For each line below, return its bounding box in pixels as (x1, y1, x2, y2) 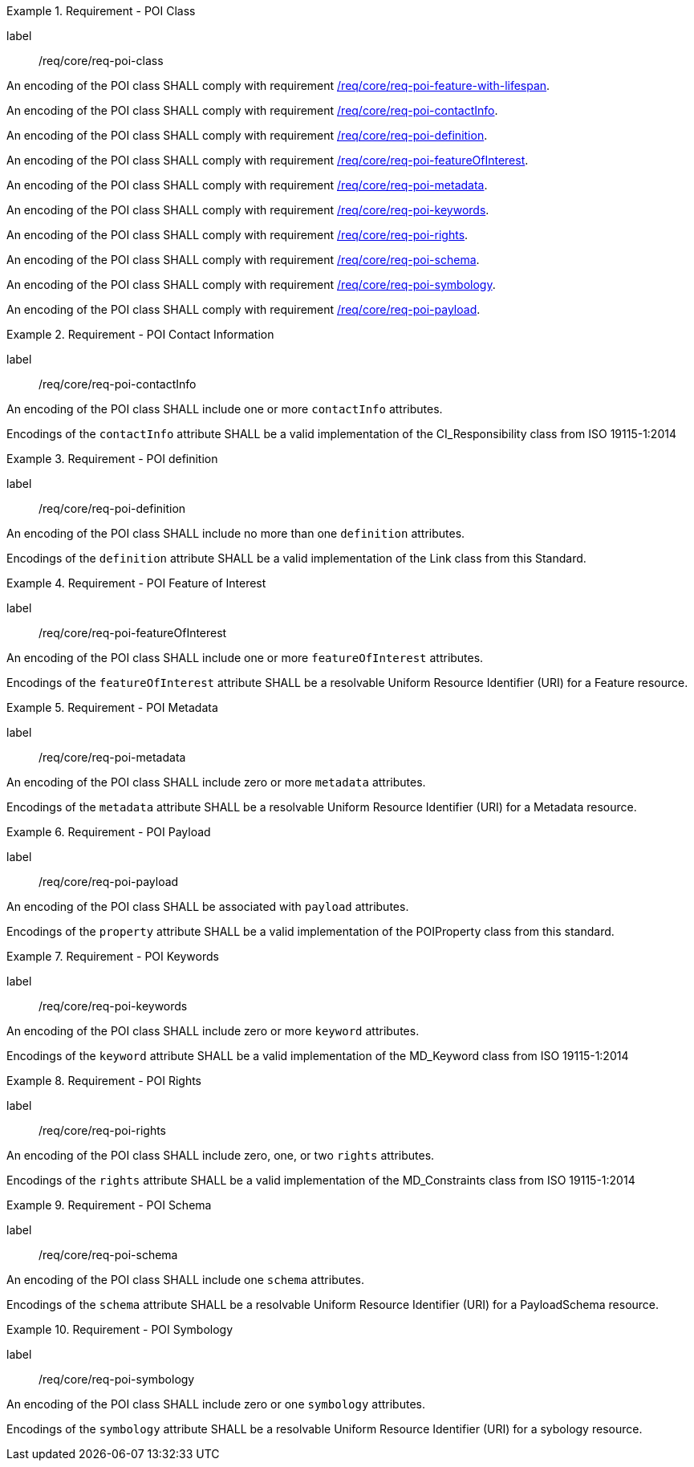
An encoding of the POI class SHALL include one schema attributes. (6, 1273, 365, 1286)
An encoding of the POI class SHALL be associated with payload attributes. (6, 900, 409, 913)
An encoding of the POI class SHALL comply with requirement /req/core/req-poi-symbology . (6, 278, 496, 291)
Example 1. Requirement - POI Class (6, 4, 196, 18)
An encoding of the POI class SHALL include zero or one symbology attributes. (6, 1397, 425, 1411)
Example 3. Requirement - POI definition (6, 452, 218, 465)
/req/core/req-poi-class (39, 54, 164, 67)
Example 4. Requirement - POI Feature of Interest (6, 576, 266, 590)
